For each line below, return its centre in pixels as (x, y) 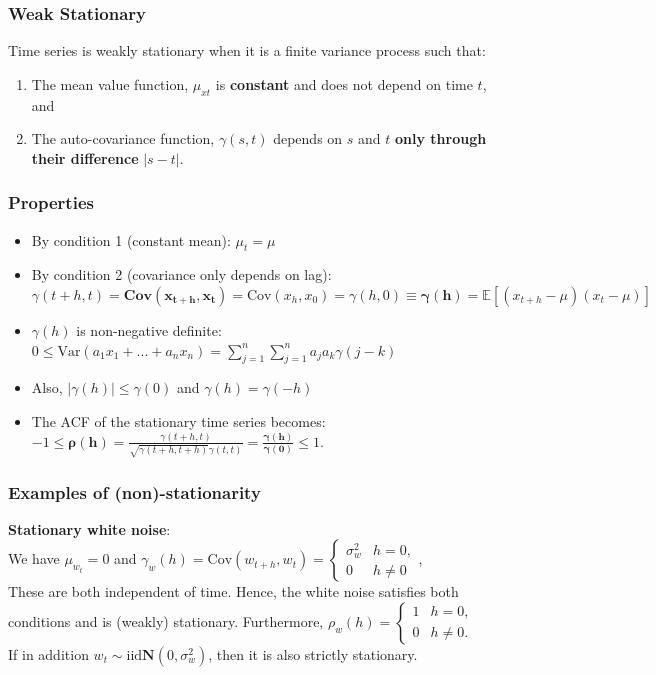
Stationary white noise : (89, 528)
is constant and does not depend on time (344, 83)
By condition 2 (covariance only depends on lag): (181, 274)
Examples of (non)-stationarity (134, 491)
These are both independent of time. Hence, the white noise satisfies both (233, 591)
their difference (85, 157)
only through (440, 138)
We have (34, 558)
